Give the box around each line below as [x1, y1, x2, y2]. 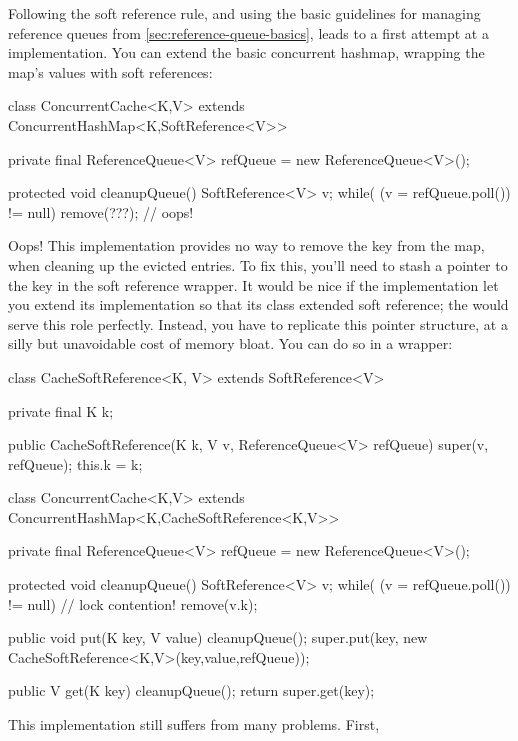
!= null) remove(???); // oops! [8, 201, 194, 222]
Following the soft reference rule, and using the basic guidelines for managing [8, 3, 481, 23]
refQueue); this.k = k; [8, 453, 143, 474]
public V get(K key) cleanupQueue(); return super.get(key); [8, 680, 375, 701]
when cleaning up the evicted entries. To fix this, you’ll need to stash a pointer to [8, 254, 508, 275]
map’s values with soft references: [8, 61, 213, 82]
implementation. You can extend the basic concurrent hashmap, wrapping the [8, 42, 485, 63]
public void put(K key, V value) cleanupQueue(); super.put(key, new [8, 627, 428, 648]
